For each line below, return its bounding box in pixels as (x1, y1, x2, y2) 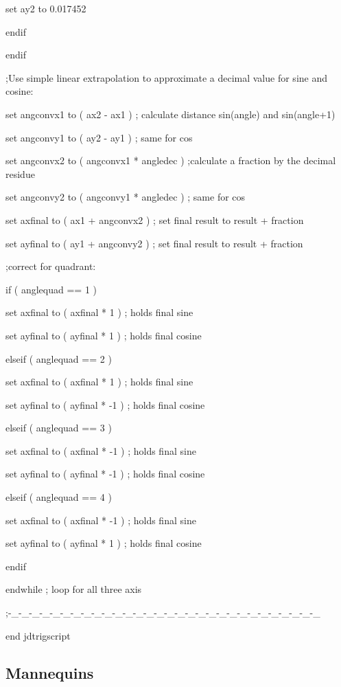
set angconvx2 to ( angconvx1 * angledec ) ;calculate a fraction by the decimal (5, 153, 336, 168)
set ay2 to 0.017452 (5, 1, 86, 15)
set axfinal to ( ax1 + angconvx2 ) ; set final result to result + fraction (5, 212, 304, 227)
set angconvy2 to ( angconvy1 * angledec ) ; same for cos (5, 190, 246, 204)
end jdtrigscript (5, 628, 71, 642)
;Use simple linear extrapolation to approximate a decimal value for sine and (5, 70, 327, 85)
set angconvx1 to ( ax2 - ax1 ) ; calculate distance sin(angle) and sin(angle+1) (5, 106, 336, 121)
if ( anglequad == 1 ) (5, 282, 97, 296)
